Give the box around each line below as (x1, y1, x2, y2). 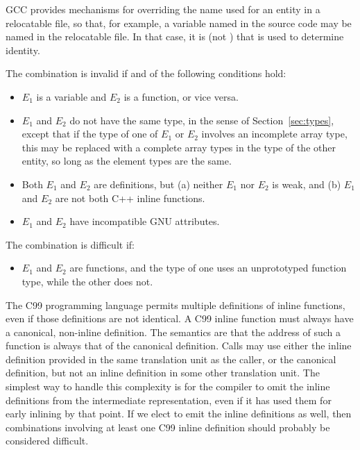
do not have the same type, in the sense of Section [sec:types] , (69, 112, 334, 127)
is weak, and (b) (272, 176, 341, 191)
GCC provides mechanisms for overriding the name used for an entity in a (6, 2, 320, 16)
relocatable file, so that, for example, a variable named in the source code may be (6, 15, 352, 30)
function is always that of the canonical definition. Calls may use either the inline (6, 338, 352, 353)
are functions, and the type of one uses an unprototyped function (69, 260, 347, 275)
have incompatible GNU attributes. (69, 214, 220, 228)
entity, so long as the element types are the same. (22, 153, 232, 168)
